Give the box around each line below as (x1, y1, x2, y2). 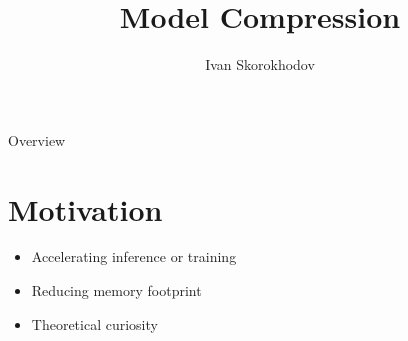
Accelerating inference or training (31, 246, 237, 267)
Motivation (8, 188, 163, 229)
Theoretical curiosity (31, 313, 158, 334)
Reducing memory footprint (31, 280, 202, 301)
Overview (8, 129, 66, 150)
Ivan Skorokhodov (205, 54, 315, 75)
